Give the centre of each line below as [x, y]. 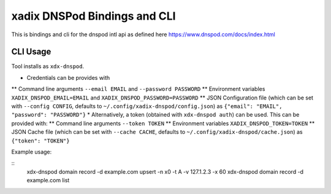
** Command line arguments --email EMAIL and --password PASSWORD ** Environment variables [138, 89]
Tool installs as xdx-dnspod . [48, 66]
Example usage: [32, 152]
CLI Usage [31, 52]
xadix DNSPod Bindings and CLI [93, 16]
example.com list [48, 180]
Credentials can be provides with [68, 77]
